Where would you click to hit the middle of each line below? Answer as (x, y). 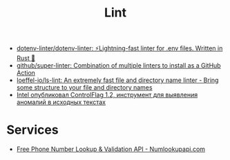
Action (26, 73)
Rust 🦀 (26, 58)
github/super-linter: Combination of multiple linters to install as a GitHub (119, 66)
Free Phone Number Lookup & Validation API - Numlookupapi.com (111, 149)
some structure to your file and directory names (84, 88)
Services (33, 130)
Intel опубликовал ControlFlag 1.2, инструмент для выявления (107, 95)
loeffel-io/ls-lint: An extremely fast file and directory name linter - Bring (117, 80)
